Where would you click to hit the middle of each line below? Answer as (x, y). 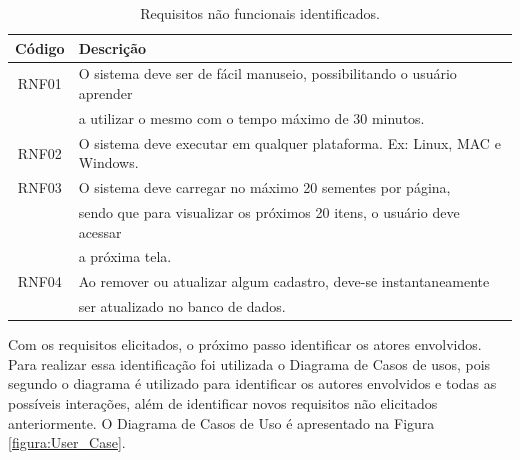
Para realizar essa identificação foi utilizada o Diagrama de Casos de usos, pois (249, 363)
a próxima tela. (125, 256)
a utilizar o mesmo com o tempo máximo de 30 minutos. (251, 117)
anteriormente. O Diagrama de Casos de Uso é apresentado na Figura (221, 422)
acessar (100, 231)
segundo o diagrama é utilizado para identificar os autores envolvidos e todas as (252, 383)
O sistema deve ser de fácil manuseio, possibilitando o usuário (267, 73)
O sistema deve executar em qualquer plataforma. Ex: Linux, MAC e (289, 142)
